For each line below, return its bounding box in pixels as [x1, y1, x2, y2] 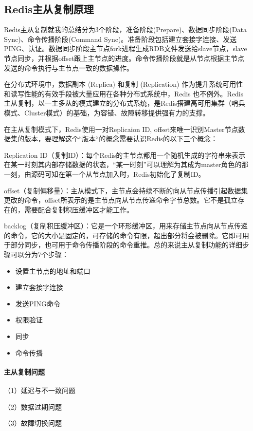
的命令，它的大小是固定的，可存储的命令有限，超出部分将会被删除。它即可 [4, 230, 242, 240]
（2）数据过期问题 [4, 401, 62, 412]
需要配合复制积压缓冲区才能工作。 [24, 204, 133, 214]
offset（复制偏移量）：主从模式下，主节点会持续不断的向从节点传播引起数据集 [4, 185, 248, 195]
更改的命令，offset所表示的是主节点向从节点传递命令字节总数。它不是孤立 [4, 195, 238, 205]
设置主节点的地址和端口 [15, 265, 90, 276]
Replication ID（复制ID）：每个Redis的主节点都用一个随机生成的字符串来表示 [4, 150, 246, 160]
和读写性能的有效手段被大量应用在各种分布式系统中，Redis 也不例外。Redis [4, 88, 244, 98]
